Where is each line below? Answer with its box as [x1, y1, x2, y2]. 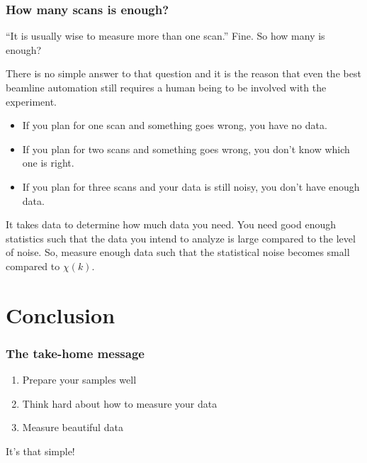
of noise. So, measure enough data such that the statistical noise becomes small [6, 245, 350, 260]
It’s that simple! [6, 443, 75, 458]
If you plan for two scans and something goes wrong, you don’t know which [22, 141, 350, 156]
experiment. [6, 94, 57, 108]
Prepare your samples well [22, 372, 137, 387]
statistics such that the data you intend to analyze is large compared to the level [6, 230, 356, 245]
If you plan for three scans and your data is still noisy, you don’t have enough [22, 179, 360, 194]
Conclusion [6, 300, 115, 329]
